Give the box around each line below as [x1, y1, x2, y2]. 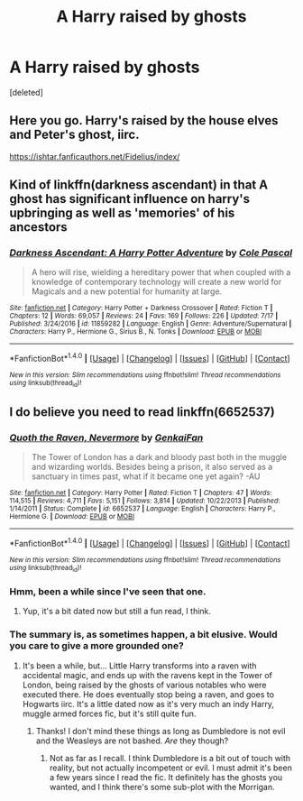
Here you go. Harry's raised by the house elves [9, 113, 279, 128]
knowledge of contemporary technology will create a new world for [31, 277, 282, 288]
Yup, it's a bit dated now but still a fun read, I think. [22, 606, 212, 617]
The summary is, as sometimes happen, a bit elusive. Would [9, 629, 278, 641]
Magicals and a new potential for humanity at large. [31, 286, 223, 297]
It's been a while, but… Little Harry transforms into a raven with [22, 660, 257, 671]
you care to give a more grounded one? [9, 640, 185, 652]
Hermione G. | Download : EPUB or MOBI [9, 512, 135, 521]
